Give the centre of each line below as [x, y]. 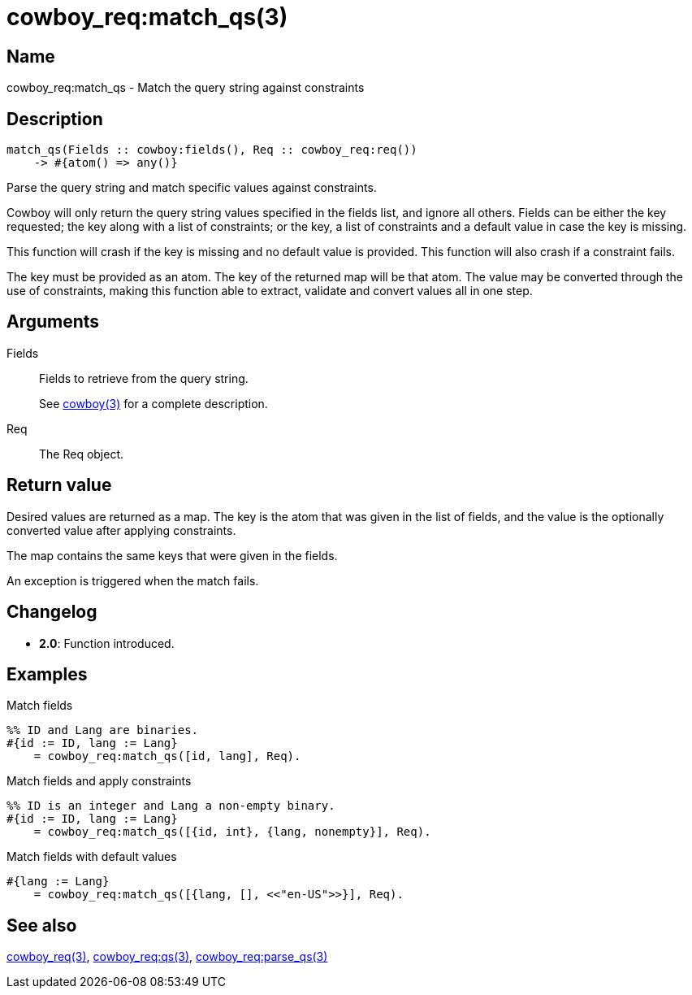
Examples [47, 674]
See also [42, 925]
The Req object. [82, 454]
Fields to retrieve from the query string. [144, 378]
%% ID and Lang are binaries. [103, 730]
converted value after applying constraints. [121, 530]
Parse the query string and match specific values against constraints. [192, 188]
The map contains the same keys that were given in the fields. [172, 555]
